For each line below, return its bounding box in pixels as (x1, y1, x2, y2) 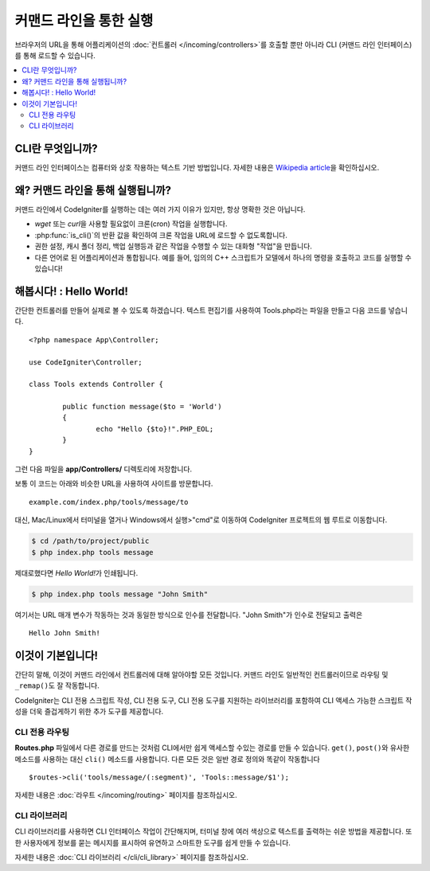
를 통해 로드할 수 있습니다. (14, 50, 96, 60)
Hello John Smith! (29, 628, 101, 637)
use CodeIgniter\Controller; (29, 357, 143, 366)
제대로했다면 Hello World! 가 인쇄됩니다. (14, 568, 139, 577)
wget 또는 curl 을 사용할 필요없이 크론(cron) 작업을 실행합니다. (34, 219, 228, 228)
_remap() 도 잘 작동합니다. (14, 681, 100, 690)
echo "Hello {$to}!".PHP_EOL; (96, 424, 214, 433)
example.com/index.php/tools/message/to (29, 498, 189, 506)
